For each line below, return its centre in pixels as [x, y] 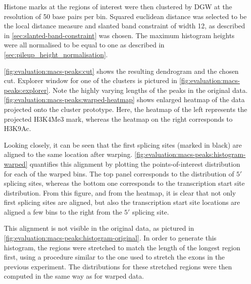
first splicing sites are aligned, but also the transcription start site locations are [122, 202]
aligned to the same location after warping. [68, 154]
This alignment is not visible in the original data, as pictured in [99, 228]
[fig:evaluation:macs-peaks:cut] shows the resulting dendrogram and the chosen [121, 71]
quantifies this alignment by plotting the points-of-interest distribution [135, 164]
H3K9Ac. [18, 128]
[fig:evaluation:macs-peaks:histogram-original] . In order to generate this [110, 238]
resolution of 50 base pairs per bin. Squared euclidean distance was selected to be [125, 16]
